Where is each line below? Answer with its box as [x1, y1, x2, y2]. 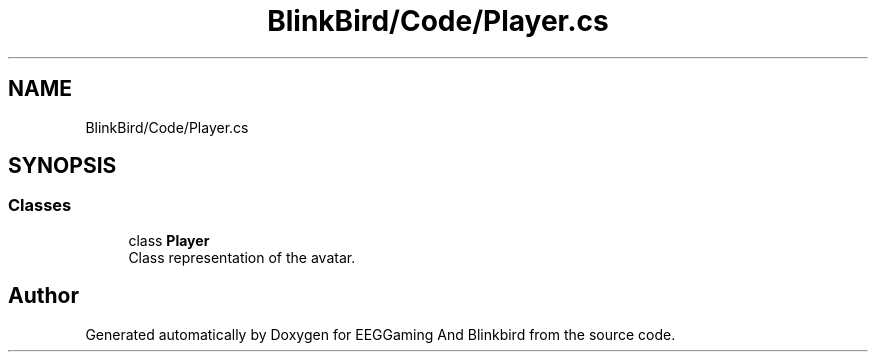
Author [8, 283, 79, 309]
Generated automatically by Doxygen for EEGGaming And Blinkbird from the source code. [85, 325, 676, 343]
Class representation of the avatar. [128, 248, 356, 266]
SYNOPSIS [8, 153, 117, 179]
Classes [8, 195, 72, 216]
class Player [128, 231, 210, 249]
